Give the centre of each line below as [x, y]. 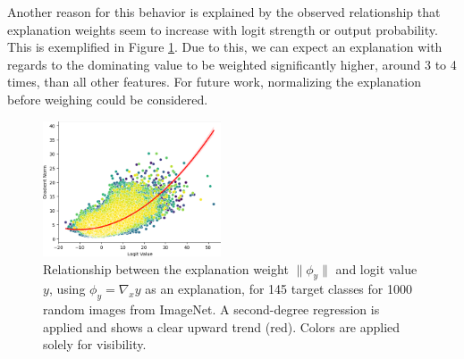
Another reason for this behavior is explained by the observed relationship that [224, 12]
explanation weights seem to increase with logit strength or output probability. [223, 29]
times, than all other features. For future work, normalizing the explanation [215, 82]
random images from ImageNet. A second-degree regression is [211, 309]
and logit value [376, 268]
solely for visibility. [95, 344]
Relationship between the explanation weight [166, 268]
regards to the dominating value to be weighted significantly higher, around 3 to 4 [232, 64]
